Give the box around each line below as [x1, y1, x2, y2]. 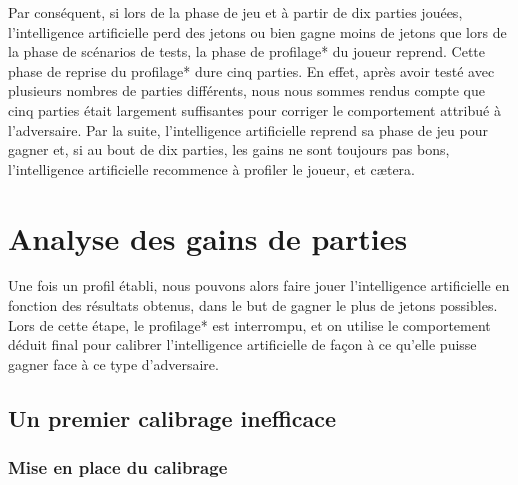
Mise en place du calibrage [8, 455, 228, 480]
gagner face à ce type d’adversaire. [8, 353, 219, 374]
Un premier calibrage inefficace [8, 402, 337, 433]
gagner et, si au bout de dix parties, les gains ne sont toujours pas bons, [8, 139, 450, 160]
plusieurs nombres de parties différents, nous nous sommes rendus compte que [8, 80, 485, 101]
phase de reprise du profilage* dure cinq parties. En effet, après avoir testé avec [8, 60, 495, 81]
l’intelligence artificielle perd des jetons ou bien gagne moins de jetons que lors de [8, 21, 507, 42]
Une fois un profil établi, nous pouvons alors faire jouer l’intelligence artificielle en [8, 275, 510, 296]
